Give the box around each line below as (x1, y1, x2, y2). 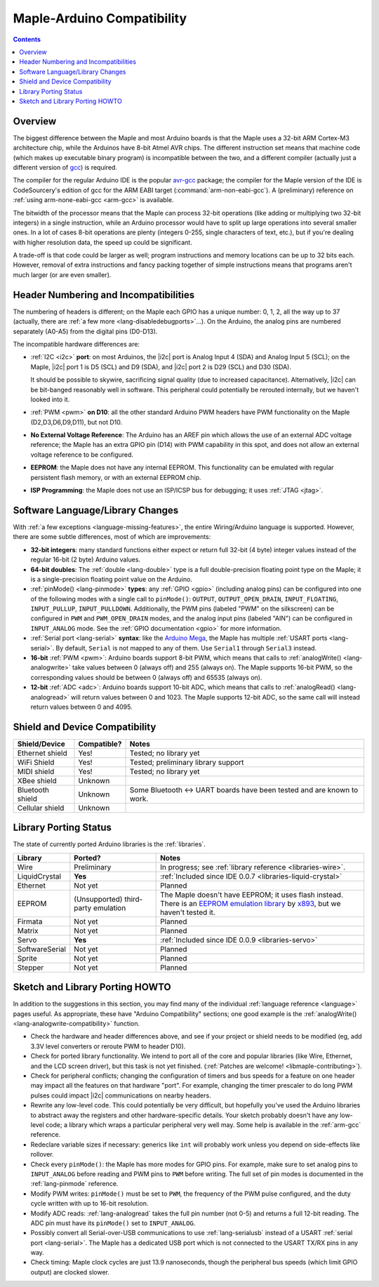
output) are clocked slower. (30, 1267, 110, 1276)
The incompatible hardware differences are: (13, 340, 140, 348)
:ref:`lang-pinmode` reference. (30, 1180, 119, 1188)
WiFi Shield (17, 757, 55, 767)
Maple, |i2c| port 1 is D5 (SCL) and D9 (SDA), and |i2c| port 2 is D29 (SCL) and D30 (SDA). (30, 362, 291, 371)
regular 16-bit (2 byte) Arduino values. (30, 555, 140, 564)
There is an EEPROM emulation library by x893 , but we (160, 898, 341, 908)
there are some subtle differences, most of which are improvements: (13, 533, 211, 541)
